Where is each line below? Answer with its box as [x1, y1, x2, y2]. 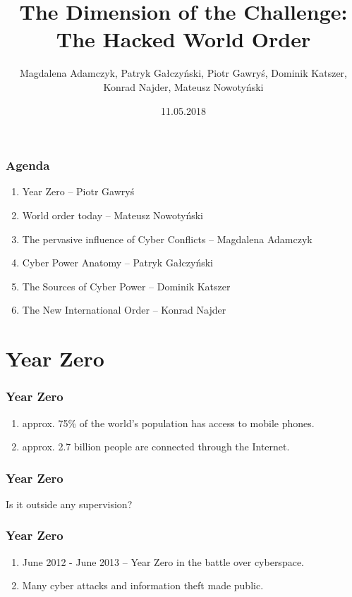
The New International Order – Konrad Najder [22, 302, 226, 317]
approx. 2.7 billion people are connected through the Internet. [22, 439, 290, 454]
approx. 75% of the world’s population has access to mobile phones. [22, 415, 315, 430]
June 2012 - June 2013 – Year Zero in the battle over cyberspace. [22, 554, 304, 569]
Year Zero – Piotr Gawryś [22, 184, 135, 199]
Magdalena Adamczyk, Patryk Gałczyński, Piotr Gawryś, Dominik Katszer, [19, 66, 347, 80]
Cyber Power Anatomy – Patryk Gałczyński [22, 255, 214, 270]
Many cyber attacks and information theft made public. [22, 578, 264, 593]
